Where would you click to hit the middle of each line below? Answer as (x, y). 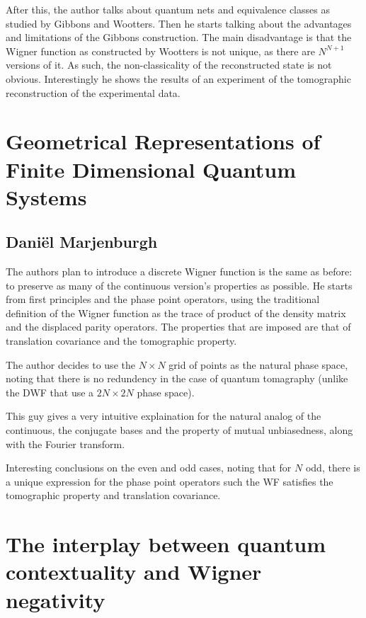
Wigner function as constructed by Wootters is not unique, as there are (160, 51)
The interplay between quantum (166, 544)
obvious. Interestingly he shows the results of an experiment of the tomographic (178, 78)
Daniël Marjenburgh (82, 242)
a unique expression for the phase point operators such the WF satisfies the (170, 481)
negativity (56, 599)
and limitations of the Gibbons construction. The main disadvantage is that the (179, 37)
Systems (46, 196)
